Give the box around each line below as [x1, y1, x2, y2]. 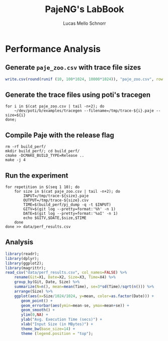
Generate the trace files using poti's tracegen [5, 91, 151, 99]
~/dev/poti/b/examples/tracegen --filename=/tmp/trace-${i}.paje [14, 108, 154, 113]
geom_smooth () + [21, 308, 55, 313]
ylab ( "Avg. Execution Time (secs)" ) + [21, 317, 102, 322]
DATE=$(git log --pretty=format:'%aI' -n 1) [23, 211, 118, 216]
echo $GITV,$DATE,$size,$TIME [23, 215, 87, 220]
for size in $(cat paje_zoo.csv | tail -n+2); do [14, 189, 121, 194]
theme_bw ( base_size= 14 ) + [21, 326, 75, 331]
